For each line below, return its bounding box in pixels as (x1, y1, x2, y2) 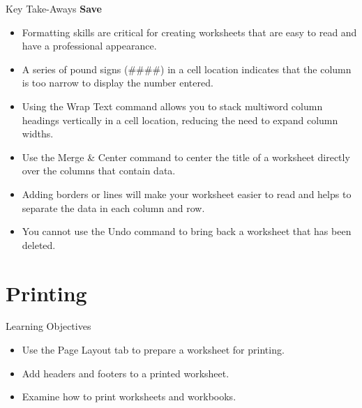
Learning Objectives (6, 319, 91, 333)
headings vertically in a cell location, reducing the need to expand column (22, 112, 338, 127)
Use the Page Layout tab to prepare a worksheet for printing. (22, 342, 285, 357)
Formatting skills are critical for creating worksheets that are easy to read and (22, 24, 357, 39)
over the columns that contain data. (22, 163, 176, 178)
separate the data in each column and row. (22, 200, 205, 215)
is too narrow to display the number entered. (22, 75, 213, 90)
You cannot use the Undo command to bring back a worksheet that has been (22, 224, 352, 239)
